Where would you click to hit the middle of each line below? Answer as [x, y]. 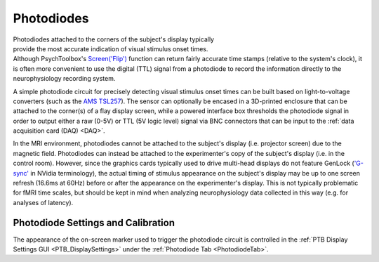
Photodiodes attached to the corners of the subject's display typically [113, 39]
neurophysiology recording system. [64, 79]
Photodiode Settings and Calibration [94, 222]
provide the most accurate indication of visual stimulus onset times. [111, 48]
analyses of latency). [43, 202]
